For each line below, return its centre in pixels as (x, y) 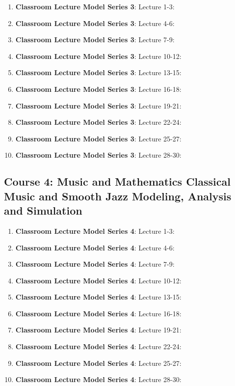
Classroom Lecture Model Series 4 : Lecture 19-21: (98, 330)
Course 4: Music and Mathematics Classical (117, 181)
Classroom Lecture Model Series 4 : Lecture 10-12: (98, 280)
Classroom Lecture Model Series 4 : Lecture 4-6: (95, 247)
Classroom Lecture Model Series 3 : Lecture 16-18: (98, 89)
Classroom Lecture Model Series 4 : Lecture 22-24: (98, 346)
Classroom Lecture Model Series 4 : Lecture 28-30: (98, 379)
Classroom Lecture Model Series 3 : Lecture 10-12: (98, 56)
